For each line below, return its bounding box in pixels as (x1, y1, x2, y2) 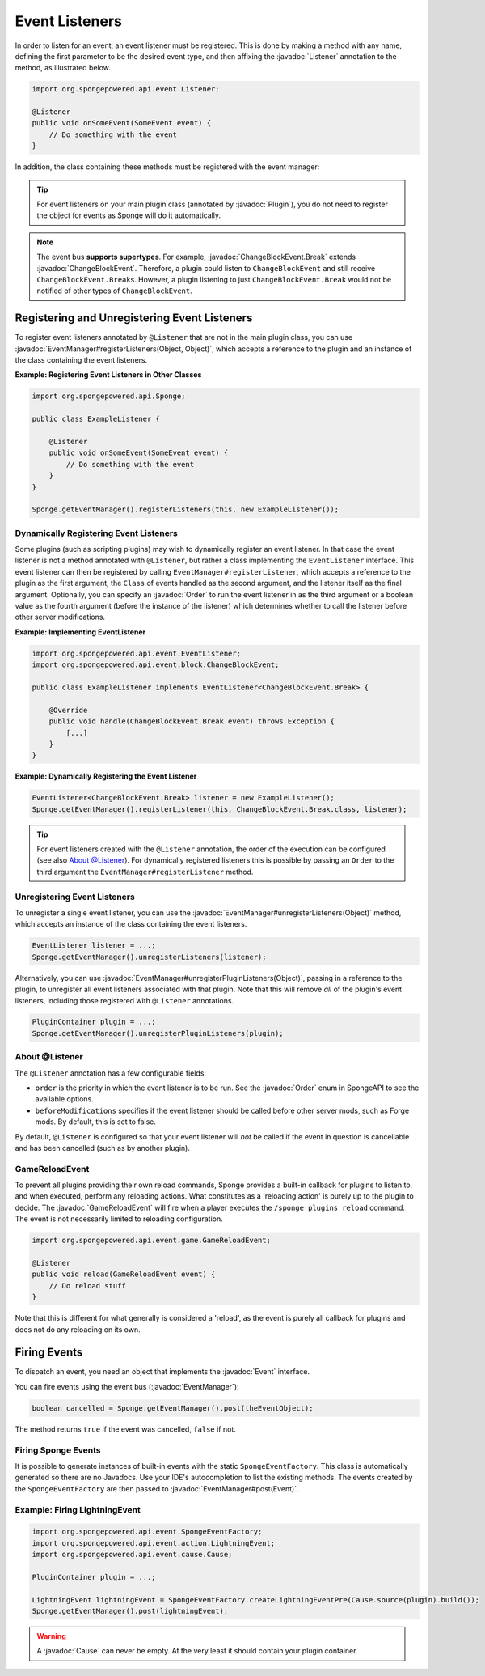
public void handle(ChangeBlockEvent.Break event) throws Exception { (48, 717, 335, 726)
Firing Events (15, 1346, 83, 1360)
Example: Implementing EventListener (15, 627, 146, 637)
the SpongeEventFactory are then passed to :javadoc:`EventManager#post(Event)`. (15, 1483, 299, 1493)
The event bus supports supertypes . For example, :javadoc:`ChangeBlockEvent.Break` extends (36, 252, 356, 262)
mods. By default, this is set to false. (35, 1117, 157, 1127)
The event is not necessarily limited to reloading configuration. (15, 1214, 224, 1224)
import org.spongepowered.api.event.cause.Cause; (32, 1550, 233, 1559)
